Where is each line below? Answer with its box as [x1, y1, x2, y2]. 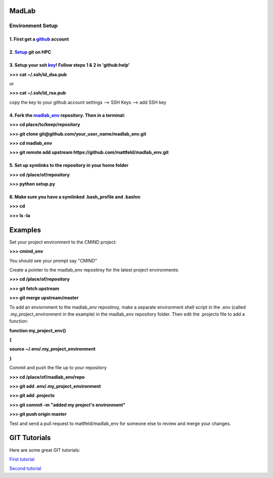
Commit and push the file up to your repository [9, 365, 107, 371]
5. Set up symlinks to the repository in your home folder [9, 162, 129, 168]
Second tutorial [9, 465, 41, 471]
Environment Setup [9, 22, 58, 29]
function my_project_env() [9, 327, 66, 333]
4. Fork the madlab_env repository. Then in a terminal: [9, 112, 125, 118]
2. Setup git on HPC [9, 49, 52, 55]
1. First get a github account [9, 36, 69, 42]
